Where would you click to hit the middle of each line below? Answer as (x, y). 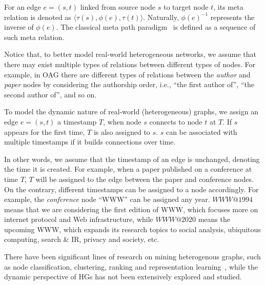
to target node (186, 7)
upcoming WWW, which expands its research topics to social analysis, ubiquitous (132, 229)
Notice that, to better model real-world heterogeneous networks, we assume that (130, 54)
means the (214, 219)
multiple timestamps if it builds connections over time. (90, 142)
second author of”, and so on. (50, 94)
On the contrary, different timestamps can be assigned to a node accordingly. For (131, 189)
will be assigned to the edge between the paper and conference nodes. (145, 179)
